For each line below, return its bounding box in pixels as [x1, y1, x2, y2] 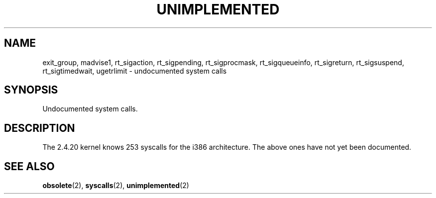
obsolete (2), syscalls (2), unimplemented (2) [42, 181, 189, 190]
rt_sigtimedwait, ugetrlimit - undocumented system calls [42, 66, 227, 75]
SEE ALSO [4, 160, 55, 173]
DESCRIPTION [4, 121, 75, 134]
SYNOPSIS [4, 84, 58, 97]
